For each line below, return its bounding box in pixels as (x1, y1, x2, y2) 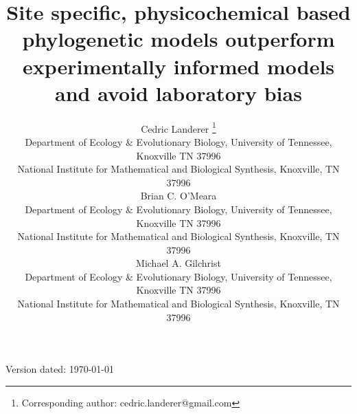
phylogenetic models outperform (22, 25, 335, 53)
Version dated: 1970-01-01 (5, 362, 115, 376)
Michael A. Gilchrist (136, 256, 221, 270)
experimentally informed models (22, 52, 335, 80)
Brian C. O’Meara (140, 188, 217, 203)
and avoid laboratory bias (55, 78, 302, 107)
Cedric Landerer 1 (141, 119, 216, 135)
